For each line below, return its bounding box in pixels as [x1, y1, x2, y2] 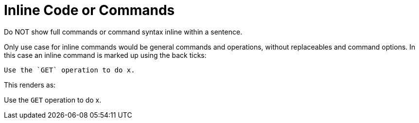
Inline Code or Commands [4, 2, 175, 18]
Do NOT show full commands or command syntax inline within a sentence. [4, 27, 243, 36]
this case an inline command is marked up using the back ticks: [4, 51, 207, 59]
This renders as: [4, 80, 56, 89]
